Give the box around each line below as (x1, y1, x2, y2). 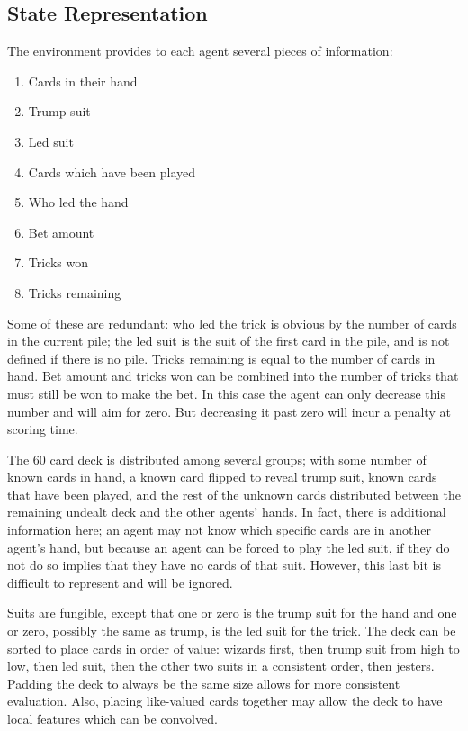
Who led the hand (28, 193, 129, 212)
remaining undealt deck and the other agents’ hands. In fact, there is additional (7, 502, 446, 521)
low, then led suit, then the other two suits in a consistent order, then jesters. (7, 656, 435, 675)
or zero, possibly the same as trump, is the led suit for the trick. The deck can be (7, 621, 456, 640)
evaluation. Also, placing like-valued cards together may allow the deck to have (7, 691, 443, 710)
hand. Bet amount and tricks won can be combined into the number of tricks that (7, 366, 459, 385)
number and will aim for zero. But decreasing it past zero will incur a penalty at (7, 402, 451, 420)
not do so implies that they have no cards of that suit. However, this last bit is (7, 555, 442, 574)
